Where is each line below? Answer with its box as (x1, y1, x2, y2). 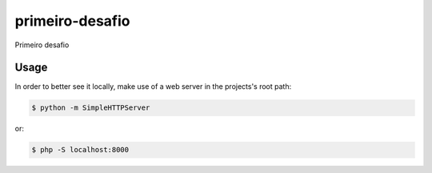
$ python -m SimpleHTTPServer (31, 103, 150, 112)
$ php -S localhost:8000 (31, 145, 130, 155)
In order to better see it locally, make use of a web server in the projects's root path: (14, 82, 292, 91)
